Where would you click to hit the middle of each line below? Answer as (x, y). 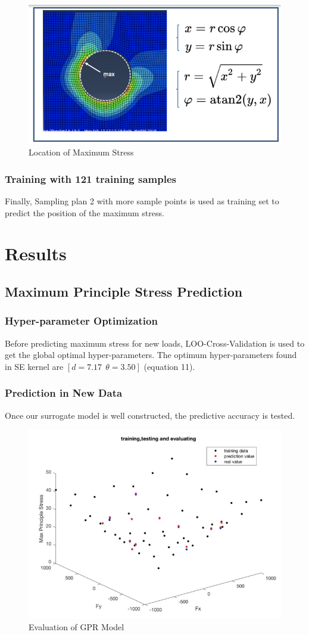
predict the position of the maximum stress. (85, 212)
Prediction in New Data (64, 393)
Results (36, 253)
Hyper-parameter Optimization (81, 321)
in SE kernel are (34, 366)
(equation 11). (169, 366)
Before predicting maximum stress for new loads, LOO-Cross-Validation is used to (155, 343)
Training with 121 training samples (90, 178)
